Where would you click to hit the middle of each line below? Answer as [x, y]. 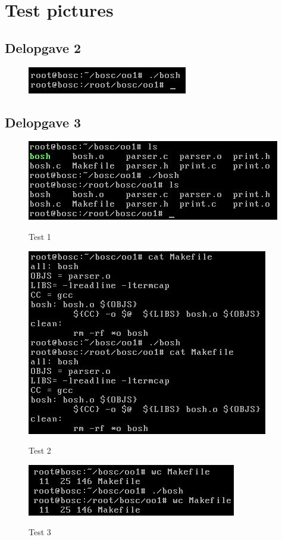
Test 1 [40, 236]
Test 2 [40, 450]
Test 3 [40, 532]
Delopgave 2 [43, 47]
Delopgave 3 [43, 122]
